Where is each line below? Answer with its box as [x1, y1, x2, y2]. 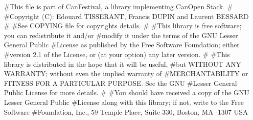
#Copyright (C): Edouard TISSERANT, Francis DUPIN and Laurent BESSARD [4, 11, 249, 21]
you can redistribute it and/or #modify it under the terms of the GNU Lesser [4, 30, 238, 40]
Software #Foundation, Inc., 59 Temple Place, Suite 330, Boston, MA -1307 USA [4, 106, 248, 117]
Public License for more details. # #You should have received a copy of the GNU [4, 87, 250, 98]
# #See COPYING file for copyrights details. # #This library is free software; [4, 20, 242, 31]
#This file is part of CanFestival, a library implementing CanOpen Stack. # [4, 1, 233, 11]
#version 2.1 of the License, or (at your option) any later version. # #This [4, 49, 230, 59]
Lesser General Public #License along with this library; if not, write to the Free [4, 97, 244, 107]
